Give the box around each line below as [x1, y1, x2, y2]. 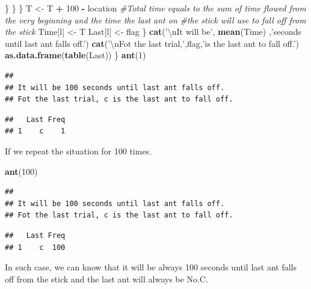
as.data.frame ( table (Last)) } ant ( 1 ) [5, 49, 146, 61]
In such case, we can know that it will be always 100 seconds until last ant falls [5, 261, 297, 273]
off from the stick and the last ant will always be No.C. [5, 272, 208, 285]
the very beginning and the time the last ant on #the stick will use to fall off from [5, 13, 306, 26]
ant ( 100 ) [5, 165, 38, 177]
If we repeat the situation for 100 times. [5, 144, 152, 157]
